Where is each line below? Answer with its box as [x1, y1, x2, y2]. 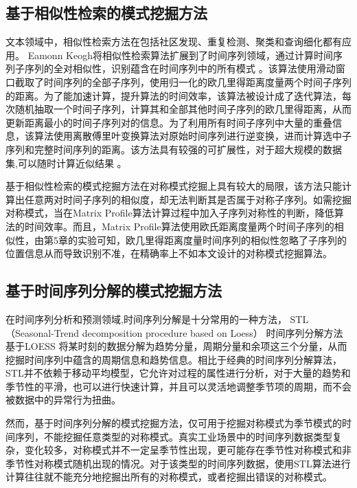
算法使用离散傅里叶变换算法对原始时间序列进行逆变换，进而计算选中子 [34, 129, 352, 143]
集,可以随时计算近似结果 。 [5, 155, 127, 170]
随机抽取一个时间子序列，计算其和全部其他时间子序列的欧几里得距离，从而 [14, 102, 352, 116]
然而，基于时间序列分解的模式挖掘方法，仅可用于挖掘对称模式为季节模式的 [5, 416, 342, 430]
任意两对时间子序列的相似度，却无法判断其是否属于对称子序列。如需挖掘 [24, 192, 352, 206]
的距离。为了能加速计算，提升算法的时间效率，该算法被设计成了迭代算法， [5, 88, 342, 102]
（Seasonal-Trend [5, 325, 80, 340]
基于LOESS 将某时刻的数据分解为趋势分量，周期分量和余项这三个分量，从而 [5, 339, 347, 353]
